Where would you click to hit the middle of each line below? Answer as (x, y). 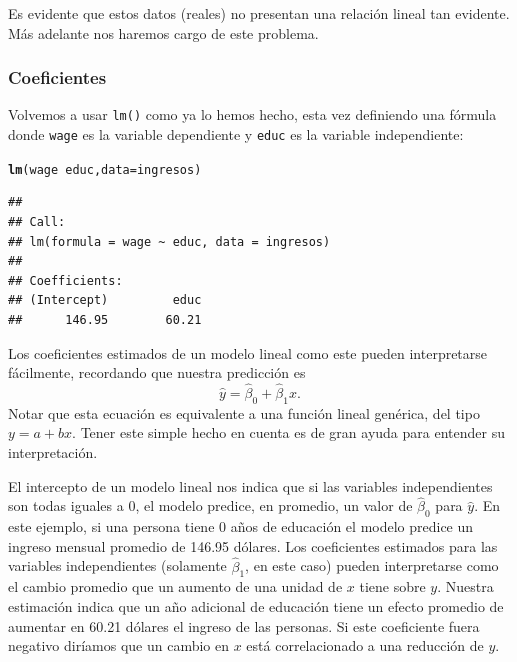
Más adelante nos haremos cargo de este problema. (163, 32)
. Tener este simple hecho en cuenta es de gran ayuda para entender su (288, 432)
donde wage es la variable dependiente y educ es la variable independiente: (236, 134)
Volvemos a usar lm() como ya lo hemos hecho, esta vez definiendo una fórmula (252, 114)
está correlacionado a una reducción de (365, 645)
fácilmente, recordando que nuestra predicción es (157, 372)
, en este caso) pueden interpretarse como (372, 565)
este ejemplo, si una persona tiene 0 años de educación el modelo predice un (241, 526)
